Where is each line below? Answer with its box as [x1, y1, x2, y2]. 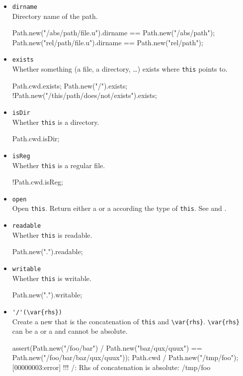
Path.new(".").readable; [12, 246, 83, 257]
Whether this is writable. [12, 273, 91, 283]
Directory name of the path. [12, 10, 98, 21]
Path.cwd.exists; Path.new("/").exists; [12, 80, 128, 91]
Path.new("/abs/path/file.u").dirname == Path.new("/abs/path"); [12, 27, 215, 38]
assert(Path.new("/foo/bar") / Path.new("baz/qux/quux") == [12, 342, 202, 353]
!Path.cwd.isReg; [12, 177, 63, 187]
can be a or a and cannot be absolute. [12, 326, 128, 336]
